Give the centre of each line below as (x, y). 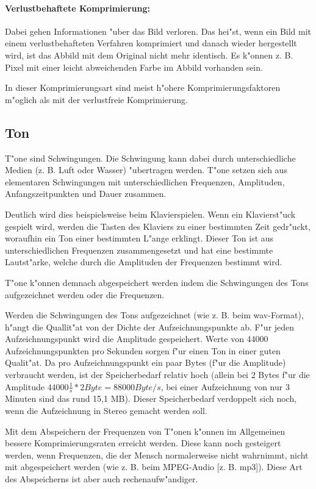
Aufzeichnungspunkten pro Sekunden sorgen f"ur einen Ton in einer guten (143, 350)
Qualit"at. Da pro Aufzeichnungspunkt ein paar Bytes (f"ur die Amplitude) (145, 362)
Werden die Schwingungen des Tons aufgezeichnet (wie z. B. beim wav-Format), (154, 315)
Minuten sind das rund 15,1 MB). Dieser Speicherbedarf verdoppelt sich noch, (151, 398)
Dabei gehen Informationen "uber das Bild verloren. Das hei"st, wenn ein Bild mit (158, 31)
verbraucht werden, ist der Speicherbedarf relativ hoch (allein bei (127, 375)
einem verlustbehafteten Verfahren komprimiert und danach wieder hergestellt (151, 43)
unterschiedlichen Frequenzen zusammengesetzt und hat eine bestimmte (139, 250)
